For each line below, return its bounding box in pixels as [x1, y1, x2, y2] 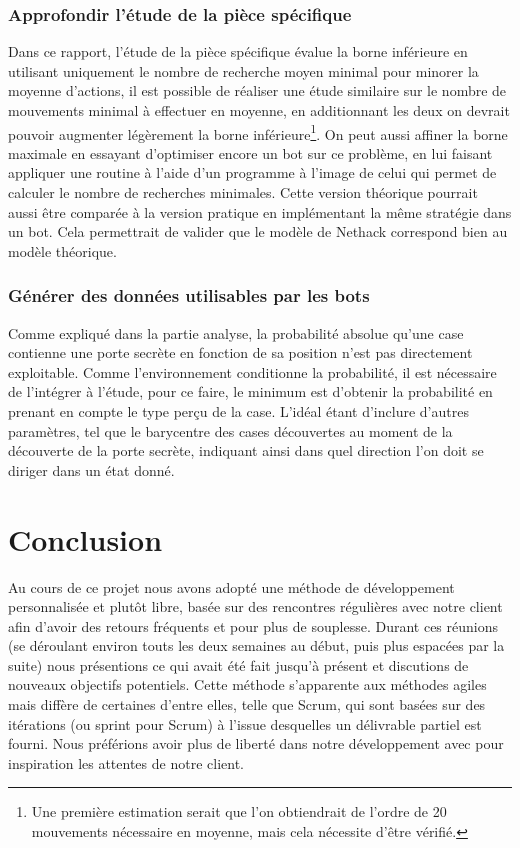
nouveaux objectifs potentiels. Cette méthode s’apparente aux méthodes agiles [8, 674, 487, 695]
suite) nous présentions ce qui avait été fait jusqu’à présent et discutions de [8, 654, 469, 675]
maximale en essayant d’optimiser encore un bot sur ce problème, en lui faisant [8, 142, 493, 163]
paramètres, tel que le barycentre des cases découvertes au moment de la [8, 420, 453, 441]
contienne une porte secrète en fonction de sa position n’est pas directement [8, 342, 473, 363]
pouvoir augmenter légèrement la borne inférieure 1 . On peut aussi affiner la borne [8, 120, 508, 144]
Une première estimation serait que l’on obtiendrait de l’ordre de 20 [31, 801, 447, 822]
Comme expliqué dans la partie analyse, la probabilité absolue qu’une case [8, 322, 464, 343]
